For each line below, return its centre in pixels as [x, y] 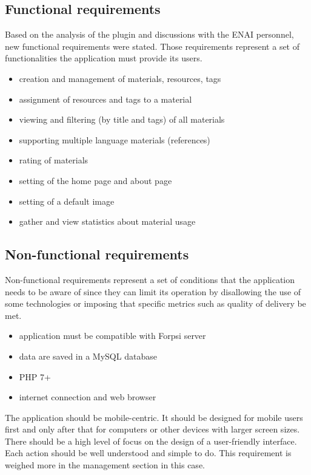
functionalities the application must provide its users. [104, 58]
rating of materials [54, 160]
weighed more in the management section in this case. [105, 465]
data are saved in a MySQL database [88, 356]
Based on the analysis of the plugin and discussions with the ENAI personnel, [149, 34]
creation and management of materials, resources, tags [120, 78]
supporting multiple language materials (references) [115, 139]
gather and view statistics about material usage [107, 221]
